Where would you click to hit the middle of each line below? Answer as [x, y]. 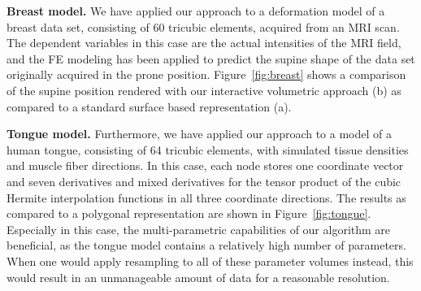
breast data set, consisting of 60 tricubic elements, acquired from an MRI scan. [203, 26]
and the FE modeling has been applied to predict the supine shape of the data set [211, 58]
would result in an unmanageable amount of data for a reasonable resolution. [198, 277]
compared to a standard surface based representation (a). [149, 106]
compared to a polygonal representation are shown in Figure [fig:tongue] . [189, 213]
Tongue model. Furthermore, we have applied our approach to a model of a [199, 134]
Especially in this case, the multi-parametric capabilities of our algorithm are [199, 229]
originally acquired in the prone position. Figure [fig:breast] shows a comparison [206, 74]
